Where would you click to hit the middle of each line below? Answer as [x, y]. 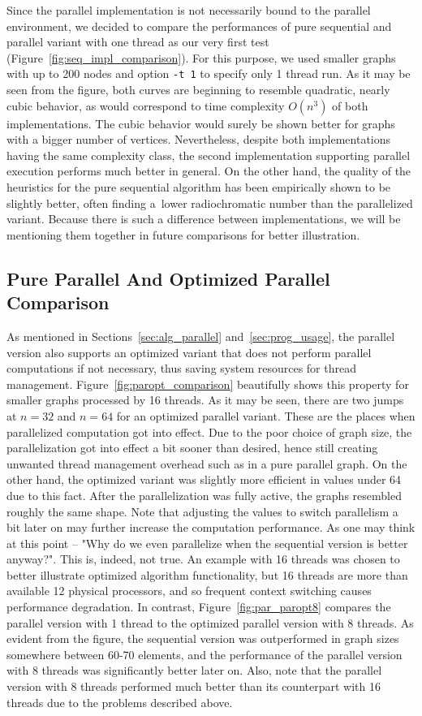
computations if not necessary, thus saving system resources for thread [181, 368]
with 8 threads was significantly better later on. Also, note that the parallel [194, 670]
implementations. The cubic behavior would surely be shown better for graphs [201, 123]
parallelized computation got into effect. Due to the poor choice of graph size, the [209, 431]
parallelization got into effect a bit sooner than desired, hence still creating [192, 448]
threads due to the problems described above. [120, 702]
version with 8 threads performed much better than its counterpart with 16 [194, 686]
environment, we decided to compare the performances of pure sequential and [199, 26]
